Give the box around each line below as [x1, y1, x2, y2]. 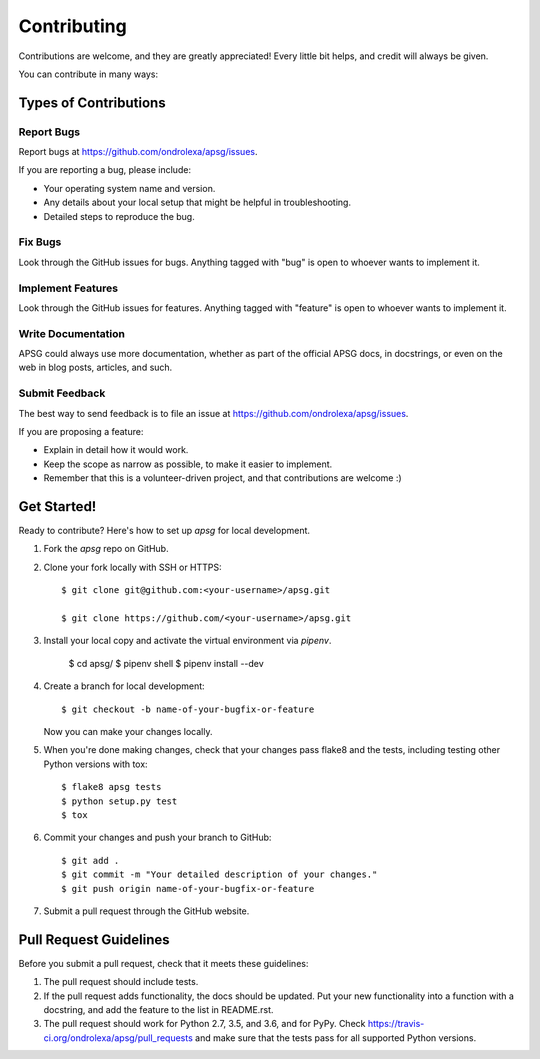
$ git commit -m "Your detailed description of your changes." [61, 869, 378, 880]
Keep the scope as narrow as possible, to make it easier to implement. [43, 458, 333, 470]
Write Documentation [18, 326, 125, 340]
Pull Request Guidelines [18, 931, 170, 948]
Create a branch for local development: [43, 680, 205, 692]
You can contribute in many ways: [18, 68, 159, 80]
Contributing [18, 15, 127, 37]
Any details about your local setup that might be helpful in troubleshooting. [43, 196, 352, 209]
